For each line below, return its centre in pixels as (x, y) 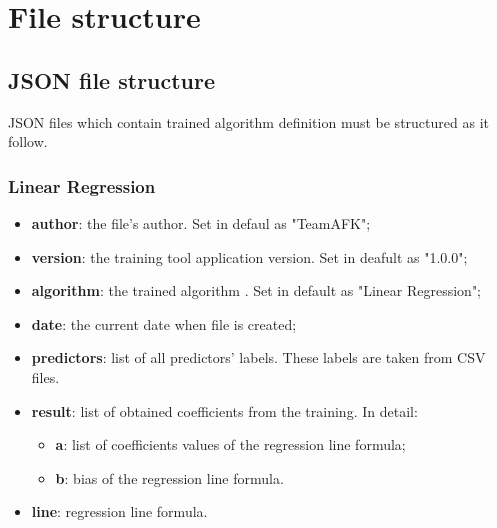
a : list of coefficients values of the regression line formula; (230, 444)
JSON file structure (112, 79)
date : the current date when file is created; (164, 323)
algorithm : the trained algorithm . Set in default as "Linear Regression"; (256, 290)
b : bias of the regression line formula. (169, 477)
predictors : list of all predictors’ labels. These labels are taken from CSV (258, 357)
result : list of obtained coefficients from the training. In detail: (224, 410)
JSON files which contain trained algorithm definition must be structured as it (248, 121)
